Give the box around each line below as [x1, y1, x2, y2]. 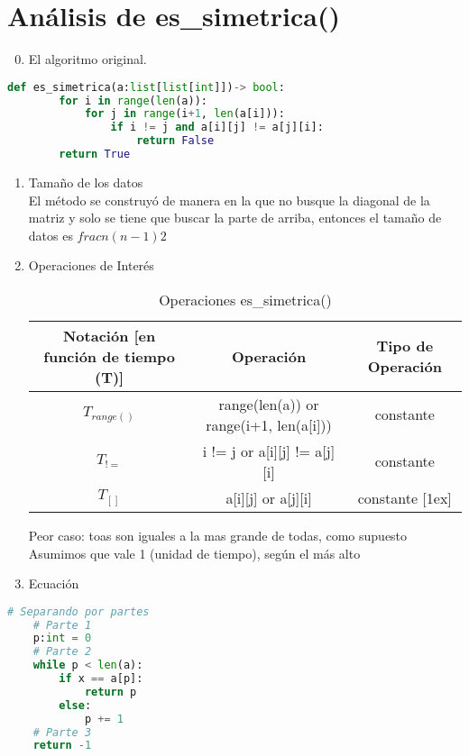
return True [59, 148, 131, 161]
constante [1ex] [357, 487, 452, 508]
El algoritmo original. [28, 50, 147, 68]
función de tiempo [43, 345, 175, 367]
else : [59, 698, 92, 712]
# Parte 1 [32, 618, 92, 632]
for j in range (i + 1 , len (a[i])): [84, 107, 285, 121]
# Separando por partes [7, 605, 150, 618]
